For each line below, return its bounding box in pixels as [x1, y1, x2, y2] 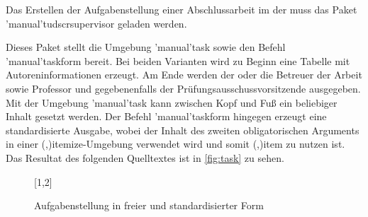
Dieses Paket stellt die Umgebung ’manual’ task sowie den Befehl [6, 40, 286, 54]
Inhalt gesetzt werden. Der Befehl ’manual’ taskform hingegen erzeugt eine [6, 109, 327, 124]
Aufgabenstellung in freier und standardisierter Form [34, 198, 264, 213]
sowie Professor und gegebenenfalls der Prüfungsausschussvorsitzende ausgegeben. [6, 81, 361, 95]
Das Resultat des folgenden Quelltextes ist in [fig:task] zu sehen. [6, 150, 284, 165]
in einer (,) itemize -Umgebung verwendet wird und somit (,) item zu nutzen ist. [6, 136, 345, 151]
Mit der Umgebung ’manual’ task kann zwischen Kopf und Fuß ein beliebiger [6, 95, 338, 110]
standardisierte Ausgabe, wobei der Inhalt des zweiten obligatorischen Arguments [6, 122, 359, 137]
